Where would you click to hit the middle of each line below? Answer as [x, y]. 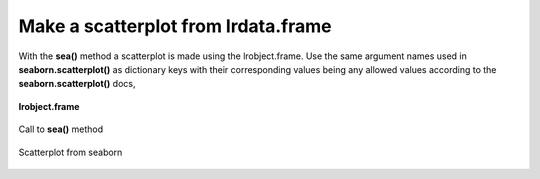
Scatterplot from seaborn [70, 152]
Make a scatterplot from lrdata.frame [175, 26]
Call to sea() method [61, 129]
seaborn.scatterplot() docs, [77, 84]
